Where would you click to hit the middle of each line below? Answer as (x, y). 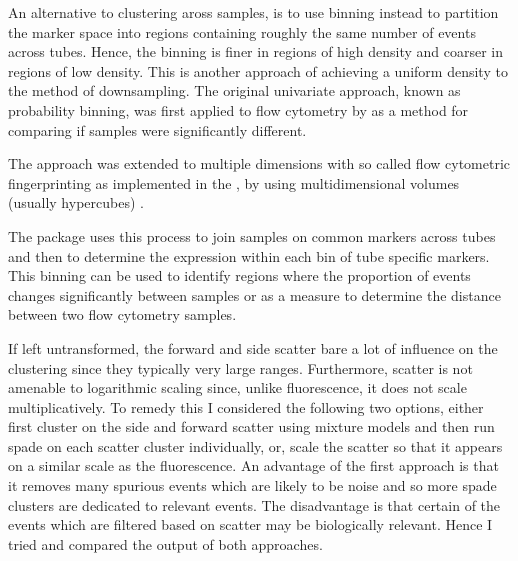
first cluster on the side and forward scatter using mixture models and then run (251, 426)
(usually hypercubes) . (76, 202)
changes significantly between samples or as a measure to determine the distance (254, 294)
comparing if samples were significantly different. (157, 129)
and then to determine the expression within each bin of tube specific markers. (249, 255)
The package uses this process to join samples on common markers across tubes (252, 235)
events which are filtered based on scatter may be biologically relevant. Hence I (250, 524)
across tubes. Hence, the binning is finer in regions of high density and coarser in (256, 51)
